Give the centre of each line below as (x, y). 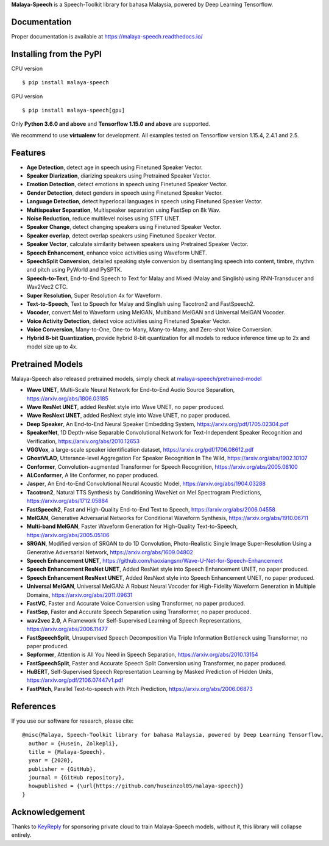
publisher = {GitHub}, (62, 769)
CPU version (27, 68)
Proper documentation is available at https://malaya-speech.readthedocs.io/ (107, 36)
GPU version (27, 96)
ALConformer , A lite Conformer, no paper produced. (93, 475)
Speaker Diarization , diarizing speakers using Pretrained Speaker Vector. (119, 176)
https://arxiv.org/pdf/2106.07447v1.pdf (75, 680)
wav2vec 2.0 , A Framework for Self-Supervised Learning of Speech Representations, (134, 620)
